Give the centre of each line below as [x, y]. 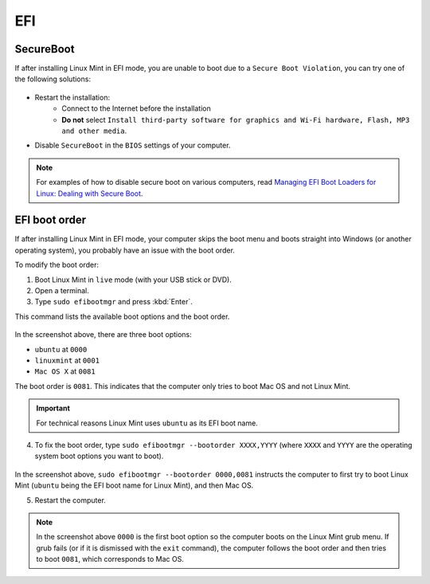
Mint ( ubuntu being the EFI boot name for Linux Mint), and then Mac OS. [134, 485]
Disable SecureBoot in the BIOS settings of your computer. [133, 145]
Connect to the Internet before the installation [136, 108]
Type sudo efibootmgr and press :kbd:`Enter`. [113, 302]
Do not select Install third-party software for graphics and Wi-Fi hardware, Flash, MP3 [236, 120]
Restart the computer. [70, 500]
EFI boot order [51, 220]
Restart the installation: [72, 97]
